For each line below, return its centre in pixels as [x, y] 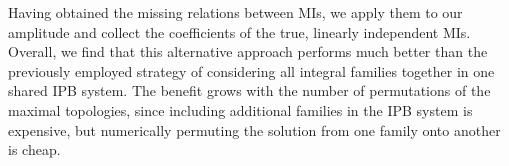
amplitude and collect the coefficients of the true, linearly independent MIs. [239, 31]
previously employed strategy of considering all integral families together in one [251, 70]
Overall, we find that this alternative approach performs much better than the [248, 51]
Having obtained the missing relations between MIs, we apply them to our [235, 12]
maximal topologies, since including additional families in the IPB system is [240, 109]
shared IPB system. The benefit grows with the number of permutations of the [249, 90]
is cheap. [34, 149]
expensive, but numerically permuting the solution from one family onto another [254, 129]
